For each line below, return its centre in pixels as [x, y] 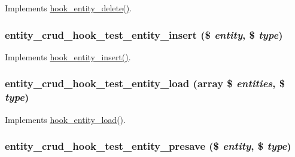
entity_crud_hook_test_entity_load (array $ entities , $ [145, 83]
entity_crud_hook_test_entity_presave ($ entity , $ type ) [148, 146]
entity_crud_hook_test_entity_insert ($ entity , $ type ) [144, 34]
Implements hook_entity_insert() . [68, 56]
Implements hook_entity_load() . [65, 119]
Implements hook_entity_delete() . [69, 8]
